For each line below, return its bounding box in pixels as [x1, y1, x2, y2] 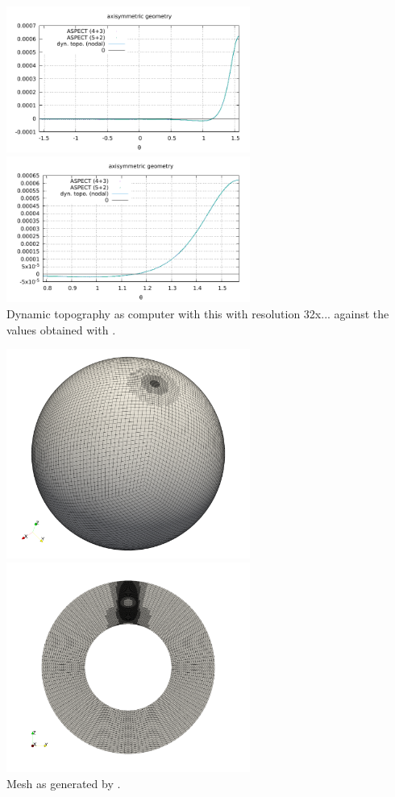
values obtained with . [6, 321, 116, 338]
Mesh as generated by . [6, 774, 121, 791]
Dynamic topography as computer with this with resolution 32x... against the [6, 305, 389, 322]
